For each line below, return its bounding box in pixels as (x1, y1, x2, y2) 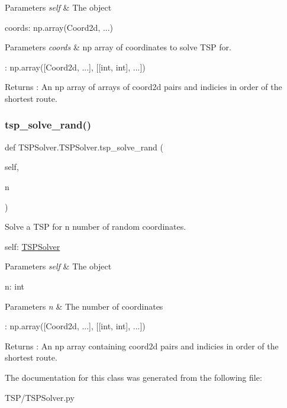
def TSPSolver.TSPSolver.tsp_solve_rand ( (5, 140, 163, 153)
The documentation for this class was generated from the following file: (5, 371, 262, 383)
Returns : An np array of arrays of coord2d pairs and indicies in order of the (5, 81, 282, 93)
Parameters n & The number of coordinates (5, 300, 163, 312)
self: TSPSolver (5, 240, 60, 252)
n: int (5, 280, 25, 292)
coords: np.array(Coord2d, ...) (5, 21, 114, 33)
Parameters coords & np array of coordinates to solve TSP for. (5, 41, 231, 53)
